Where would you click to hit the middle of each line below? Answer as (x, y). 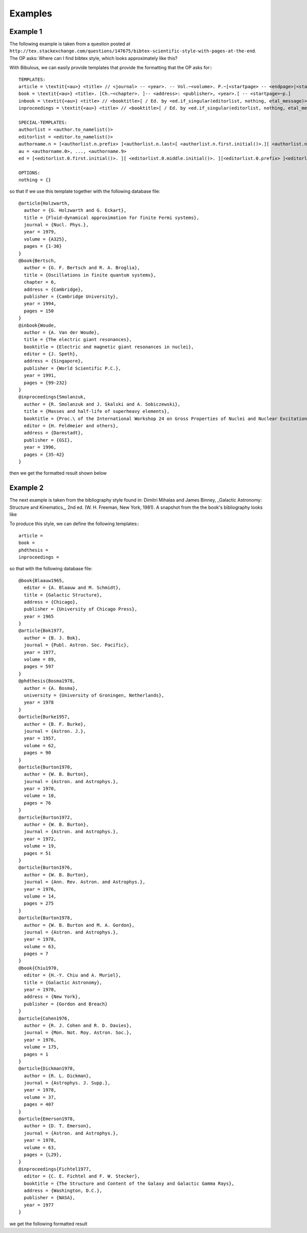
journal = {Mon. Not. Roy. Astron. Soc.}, (78, 1033)
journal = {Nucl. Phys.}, (56, 225)
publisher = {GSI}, (48, 440)
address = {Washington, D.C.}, (63, 1190)
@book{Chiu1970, (39, 968)
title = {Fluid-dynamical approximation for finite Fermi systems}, (112, 217)
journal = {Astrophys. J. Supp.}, (67, 1083)
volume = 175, (41, 1047)
